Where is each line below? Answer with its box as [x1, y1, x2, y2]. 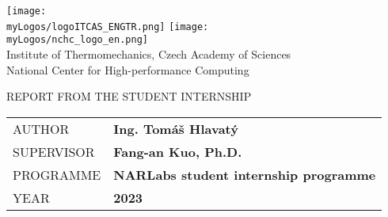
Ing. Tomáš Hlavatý [113, 119, 238, 138]
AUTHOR [13, 119, 70, 138]
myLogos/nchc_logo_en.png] [6, 34, 148, 46]
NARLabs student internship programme [113, 165, 376, 184]
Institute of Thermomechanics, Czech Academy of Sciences [6, 45, 291, 62]
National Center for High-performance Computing [6, 61, 249, 78]
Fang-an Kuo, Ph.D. [113, 142, 242, 161]
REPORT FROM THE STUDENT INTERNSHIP [6, 88, 252, 105]
